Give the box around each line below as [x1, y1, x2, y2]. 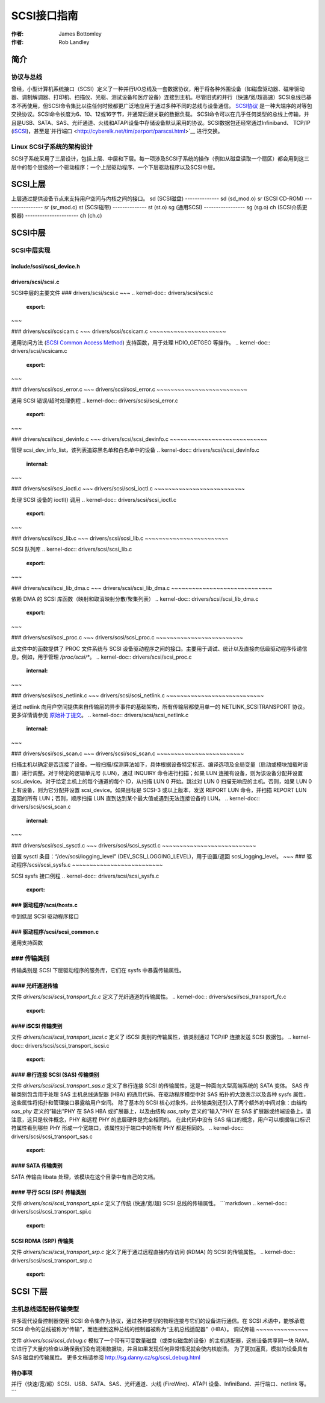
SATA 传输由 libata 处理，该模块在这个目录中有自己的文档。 [11, 1173, 159, 1180]
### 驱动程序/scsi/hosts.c [11, 902, 78, 909]
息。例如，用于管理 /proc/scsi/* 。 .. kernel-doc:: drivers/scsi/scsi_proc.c [11, 653, 192, 660]
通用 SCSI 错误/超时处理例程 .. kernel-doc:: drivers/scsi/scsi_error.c [11, 397, 179, 404]
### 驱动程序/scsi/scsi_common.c [11, 928, 99, 935]
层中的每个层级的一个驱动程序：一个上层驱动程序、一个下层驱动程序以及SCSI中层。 [11, 163, 218, 171]
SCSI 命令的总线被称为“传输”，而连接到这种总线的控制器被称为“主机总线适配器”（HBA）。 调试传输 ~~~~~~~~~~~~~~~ [11, 1326, 309, 1333]
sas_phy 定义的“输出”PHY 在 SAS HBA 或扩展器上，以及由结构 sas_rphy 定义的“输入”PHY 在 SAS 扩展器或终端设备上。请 [11, 1107, 312, 1115]
